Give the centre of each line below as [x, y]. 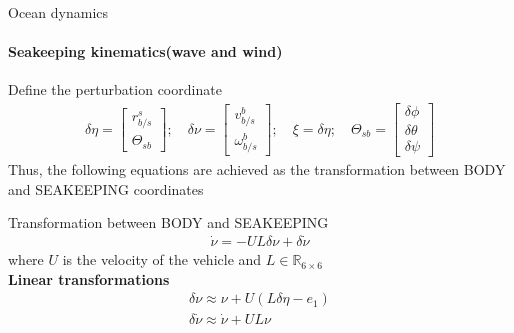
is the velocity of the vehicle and [162, 259]
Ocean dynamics [58, 12]
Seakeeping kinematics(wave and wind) [145, 51]
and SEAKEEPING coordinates [106, 188]
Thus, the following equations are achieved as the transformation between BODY [257, 169]
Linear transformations [89, 278]
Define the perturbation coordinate [115, 89]
